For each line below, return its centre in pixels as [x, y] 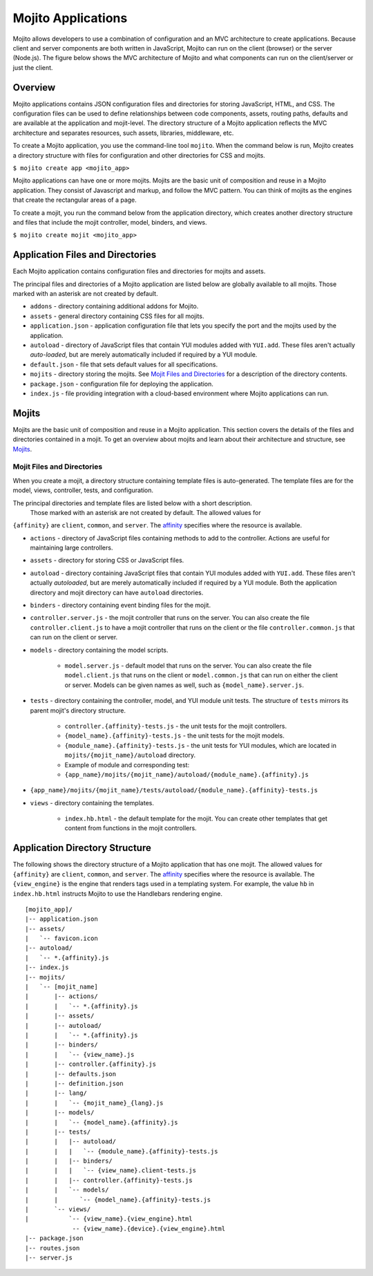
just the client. [33, 67]
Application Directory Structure [82, 848]
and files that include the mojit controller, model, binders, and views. [110, 222]
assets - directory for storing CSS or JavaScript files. [107, 561]
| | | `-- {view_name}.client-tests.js [111, 1171]
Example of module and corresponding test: [127, 764]
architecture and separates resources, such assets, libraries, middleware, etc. [123, 133]
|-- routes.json [52, 1248]
